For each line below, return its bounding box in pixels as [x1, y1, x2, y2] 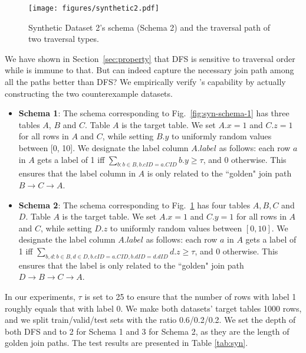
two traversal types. [28, 32, 99, 45]
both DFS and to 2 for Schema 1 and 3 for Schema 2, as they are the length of [5, 325, 289, 337]
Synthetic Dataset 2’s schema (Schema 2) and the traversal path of [28, 21, 271, 33]
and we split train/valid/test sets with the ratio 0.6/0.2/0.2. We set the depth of [5, 313, 296, 326]
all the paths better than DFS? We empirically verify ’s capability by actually [5, 76, 286, 88]
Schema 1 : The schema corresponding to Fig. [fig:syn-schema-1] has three [18, 107, 289, 119]
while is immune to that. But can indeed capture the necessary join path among [5, 64, 294, 76]
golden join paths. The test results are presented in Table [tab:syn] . [5, 336, 248, 349]
